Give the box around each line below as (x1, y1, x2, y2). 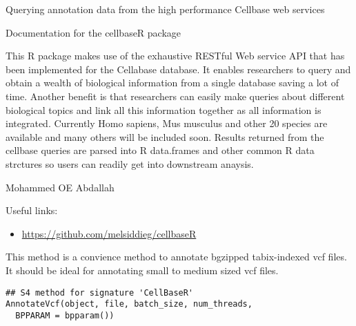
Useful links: (6, 203, 58, 218)
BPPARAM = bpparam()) (15, 310, 115, 320)
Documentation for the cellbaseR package (6, 25, 181, 39)
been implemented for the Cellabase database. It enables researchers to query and (6, 61, 351, 76)
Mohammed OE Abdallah (6, 180, 115, 194)
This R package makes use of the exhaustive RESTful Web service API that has (6, 48, 345, 63)
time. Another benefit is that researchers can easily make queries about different (6, 88, 345, 103)
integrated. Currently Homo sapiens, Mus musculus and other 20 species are (6, 116, 328, 131)
